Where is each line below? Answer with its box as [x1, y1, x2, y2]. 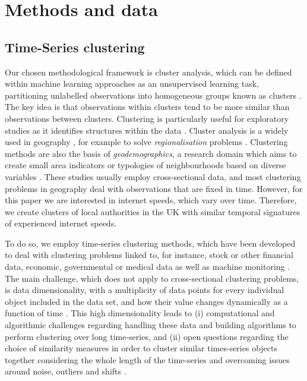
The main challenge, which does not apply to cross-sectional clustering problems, [5, 272, 299, 284]
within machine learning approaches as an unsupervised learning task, [5, 77, 259, 90]
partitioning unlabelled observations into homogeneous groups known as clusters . [5, 89, 302, 101]
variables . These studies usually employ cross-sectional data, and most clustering [5, 170, 301, 182]
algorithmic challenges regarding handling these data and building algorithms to [5, 319, 296, 331]
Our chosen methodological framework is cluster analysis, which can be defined [5, 65, 292, 78]
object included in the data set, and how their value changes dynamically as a [5, 295, 288, 307]
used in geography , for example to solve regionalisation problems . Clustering [5, 136, 288, 148]
